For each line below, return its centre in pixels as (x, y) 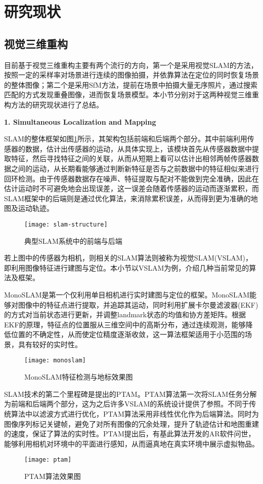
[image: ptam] (48, 460)
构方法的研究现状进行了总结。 (54, 104)
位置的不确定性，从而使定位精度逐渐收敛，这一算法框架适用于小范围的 (128, 334)
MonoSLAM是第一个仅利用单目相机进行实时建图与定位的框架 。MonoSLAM (127, 294)
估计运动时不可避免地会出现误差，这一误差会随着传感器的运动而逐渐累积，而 (131, 188)
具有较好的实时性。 (50, 344)
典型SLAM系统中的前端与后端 (73, 240)
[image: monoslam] (55, 361)
